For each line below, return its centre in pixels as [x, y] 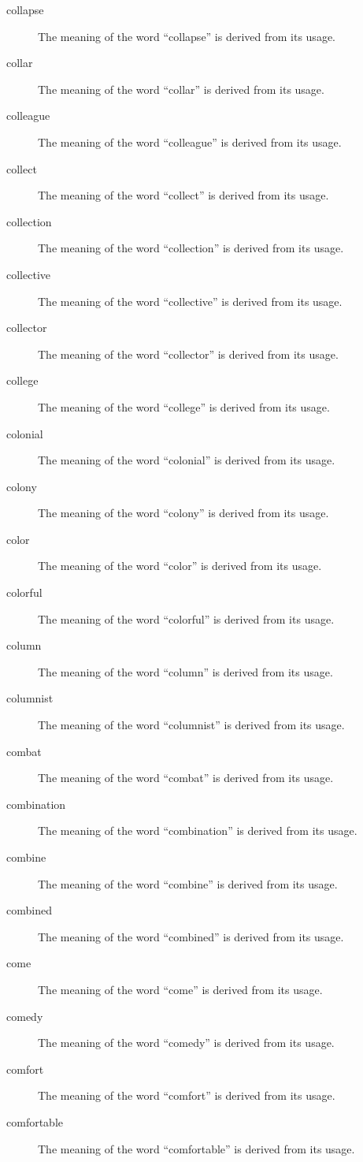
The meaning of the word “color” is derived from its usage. [180, 566]
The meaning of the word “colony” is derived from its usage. [183, 513]
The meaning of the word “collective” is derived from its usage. [190, 301]
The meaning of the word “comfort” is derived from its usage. [187, 1095]
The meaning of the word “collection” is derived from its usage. [191, 248]
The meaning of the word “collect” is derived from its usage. [183, 195]
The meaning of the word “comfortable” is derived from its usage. [196, 1148]
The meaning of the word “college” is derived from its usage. [184, 406]
